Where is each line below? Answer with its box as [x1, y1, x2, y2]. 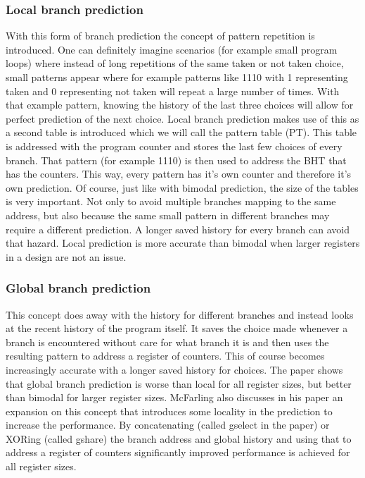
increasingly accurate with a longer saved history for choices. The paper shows [6, 362, 343, 376]
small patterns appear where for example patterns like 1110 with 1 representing [6, 70, 348, 84]
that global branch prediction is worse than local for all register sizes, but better [6, 376, 352, 391]
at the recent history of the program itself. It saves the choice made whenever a [6, 321, 348, 336]
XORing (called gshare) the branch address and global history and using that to [6, 431, 352, 446]
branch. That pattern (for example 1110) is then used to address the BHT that [6, 152, 347, 167]
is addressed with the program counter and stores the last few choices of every [6, 138, 342, 153]
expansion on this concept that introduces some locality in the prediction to [6, 403, 333, 418]
